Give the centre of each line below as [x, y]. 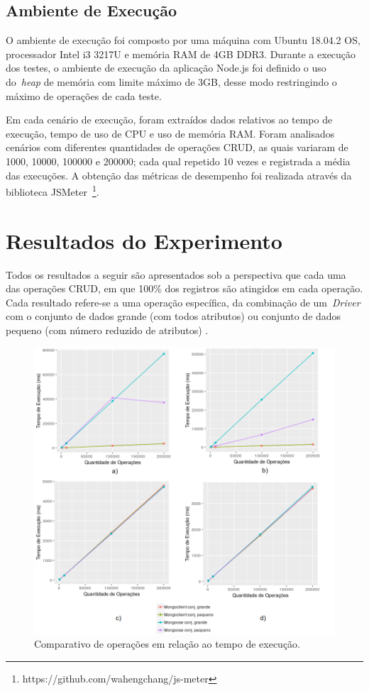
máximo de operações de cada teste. [84, 95]
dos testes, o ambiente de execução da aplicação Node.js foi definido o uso [166, 68]
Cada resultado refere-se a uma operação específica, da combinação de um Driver [183, 302]
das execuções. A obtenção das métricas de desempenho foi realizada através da [179, 175]
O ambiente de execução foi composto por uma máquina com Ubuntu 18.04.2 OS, [183, 40]
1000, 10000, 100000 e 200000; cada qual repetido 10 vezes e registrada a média [178, 161]
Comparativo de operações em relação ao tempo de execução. [167, 644]
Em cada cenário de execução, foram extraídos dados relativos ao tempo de [169, 120]
